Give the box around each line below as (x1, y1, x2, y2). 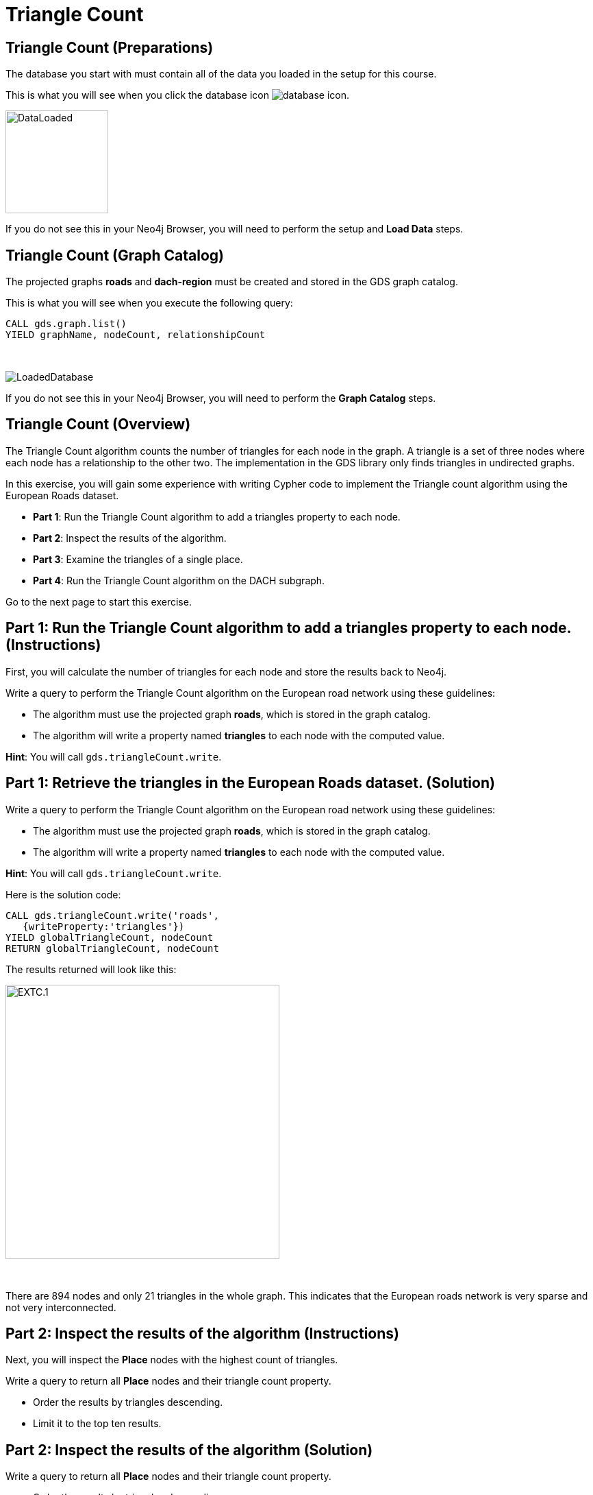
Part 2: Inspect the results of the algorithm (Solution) (5, 1441, 373, 1459)
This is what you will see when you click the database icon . (5, 89, 350, 101)
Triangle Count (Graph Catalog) (5, 246, 224, 264)
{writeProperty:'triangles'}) (23, 920, 185, 932)
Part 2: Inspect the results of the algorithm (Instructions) (5, 1324, 399, 1342)
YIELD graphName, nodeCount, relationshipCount (5, 329, 266, 341)
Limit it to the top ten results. (33, 1418, 162, 1430)
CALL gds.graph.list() (5, 318, 127, 330)
